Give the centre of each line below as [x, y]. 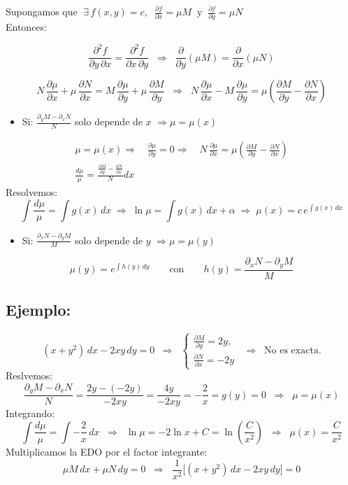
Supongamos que [42, 11]
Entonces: [26, 27]
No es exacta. [293, 350]
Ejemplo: [38, 310]
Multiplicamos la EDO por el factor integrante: [107, 451]
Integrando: [30, 413]
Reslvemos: [29, 375]
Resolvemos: [32, 192]
